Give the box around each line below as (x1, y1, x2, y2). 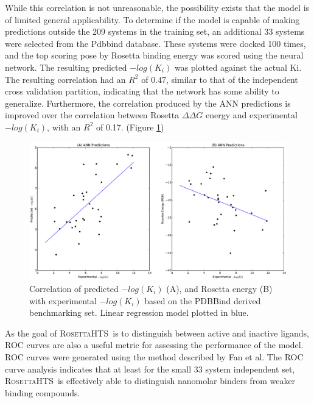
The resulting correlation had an (5, 73, 126, 85)
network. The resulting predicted (5, 60, 127, 73)
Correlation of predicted (29, 282, 119, 295)
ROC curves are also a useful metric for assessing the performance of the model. (5, 338, 304, 351)
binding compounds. (5, 386, 80, 399)
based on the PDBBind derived (144, 294, 261, 307)
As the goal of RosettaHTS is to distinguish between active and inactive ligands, (5, 326, 309, 339)
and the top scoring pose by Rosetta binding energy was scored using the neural (5, 49, 304, 62)
